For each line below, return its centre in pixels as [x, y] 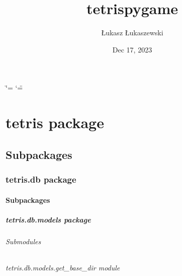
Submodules [23, 241]
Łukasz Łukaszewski [132, 33]
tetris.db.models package [48, 219]
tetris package [55, 122]
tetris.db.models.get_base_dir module [63, 267]
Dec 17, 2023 [132, 49]
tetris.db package [41, 179]
